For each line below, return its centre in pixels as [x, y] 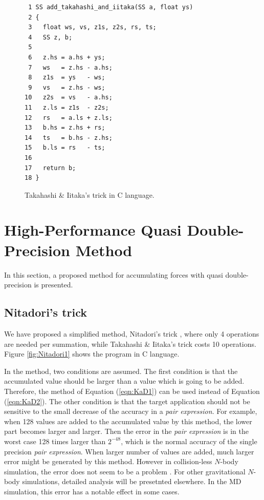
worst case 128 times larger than [55, 441]
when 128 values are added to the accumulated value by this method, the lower [128, 421]
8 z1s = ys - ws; [67, 78]
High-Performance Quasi [93, 230]
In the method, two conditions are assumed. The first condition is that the [121, 371]
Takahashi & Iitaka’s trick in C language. [90, 194]
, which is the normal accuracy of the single [189, 441]
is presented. [53, 285]
